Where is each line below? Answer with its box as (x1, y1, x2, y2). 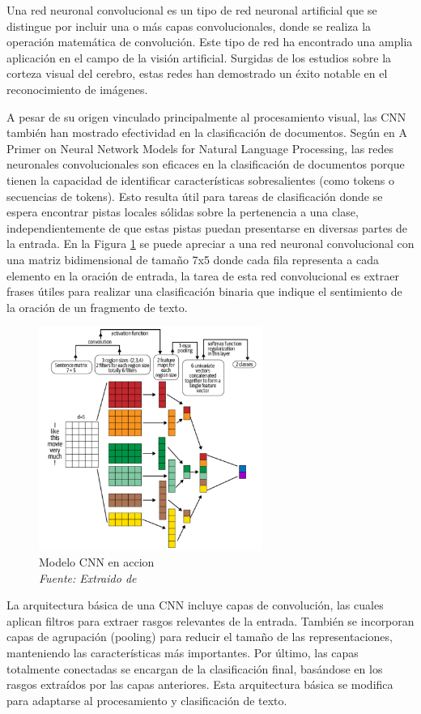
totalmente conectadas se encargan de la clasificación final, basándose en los (6, 660, 383, 677)
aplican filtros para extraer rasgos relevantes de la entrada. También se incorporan (6, 612, 415, 629)
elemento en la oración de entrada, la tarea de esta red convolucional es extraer (6, 267, 399, 284)
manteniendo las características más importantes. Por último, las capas (6, 644, 359, 661)
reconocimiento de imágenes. (6, 80, 148, 97)
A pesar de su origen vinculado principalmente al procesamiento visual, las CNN (6, 108, 406, 125)
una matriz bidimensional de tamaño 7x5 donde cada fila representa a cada (6, 250, 379, 267)
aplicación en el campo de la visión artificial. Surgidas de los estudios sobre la (6, 49, 392, 66)
